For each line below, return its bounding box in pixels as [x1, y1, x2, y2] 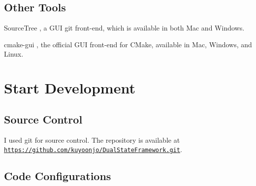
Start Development [4, 78, 135, 98]
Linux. [4, 49, 24, 59]
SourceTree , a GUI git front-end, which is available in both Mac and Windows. [4, 23, 245, 33]
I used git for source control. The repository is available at [4, 134, 180, 145]
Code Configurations [4, 168, 111, 184]
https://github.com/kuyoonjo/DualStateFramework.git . [4, 144, 182, 155]
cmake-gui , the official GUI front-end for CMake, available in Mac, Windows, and [4, 39, 252, 49]
